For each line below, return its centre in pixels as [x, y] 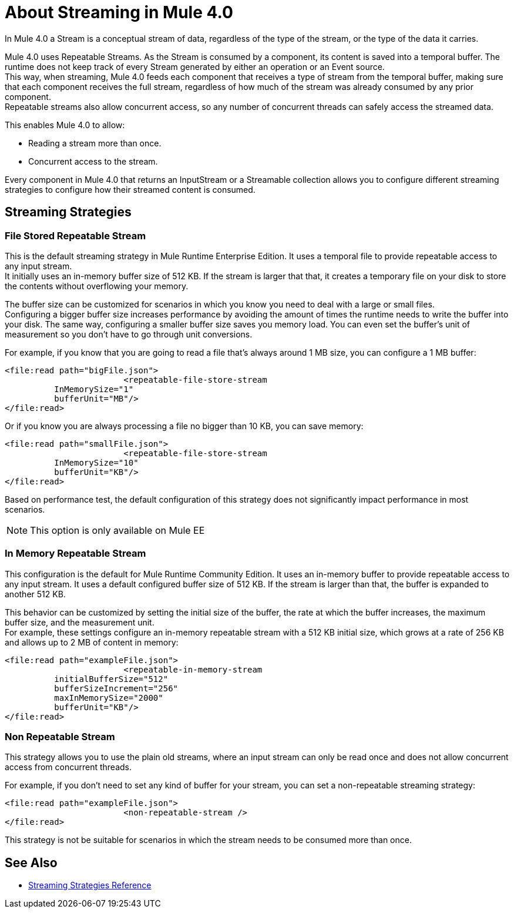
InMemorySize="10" [96, 462]
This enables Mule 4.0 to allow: [65, 125]
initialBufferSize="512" [111, 679]
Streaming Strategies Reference [90, 885]
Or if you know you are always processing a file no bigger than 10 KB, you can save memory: [184, 426]
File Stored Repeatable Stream [75, 235]
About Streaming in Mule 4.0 [119, 12]
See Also [31, 862]
